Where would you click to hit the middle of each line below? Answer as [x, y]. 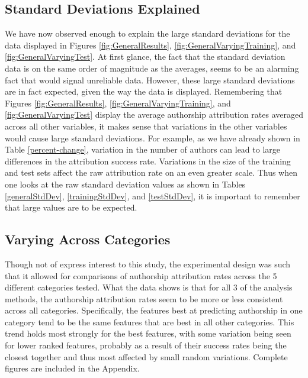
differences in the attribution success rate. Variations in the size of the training [148, 161]
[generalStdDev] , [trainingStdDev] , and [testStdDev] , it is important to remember [153, 196]
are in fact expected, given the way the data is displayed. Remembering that [144, 91]
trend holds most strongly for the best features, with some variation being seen [148, 333]
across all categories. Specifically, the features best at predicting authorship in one [154, 310]
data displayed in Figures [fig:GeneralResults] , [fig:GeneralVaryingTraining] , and [150, 45]
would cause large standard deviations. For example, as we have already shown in [153, 138]
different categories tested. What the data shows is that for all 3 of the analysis [149, 287]
